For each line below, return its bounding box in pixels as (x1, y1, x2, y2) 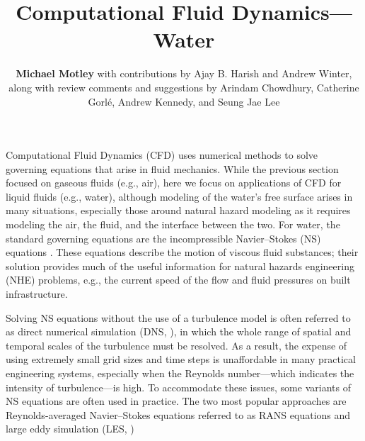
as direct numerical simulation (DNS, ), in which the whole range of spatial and (6, 324, 352, 339)
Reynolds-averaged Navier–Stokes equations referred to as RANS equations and (6, 407, 351, 422)
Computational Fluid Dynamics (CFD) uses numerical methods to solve (6, 147, 318, 162)
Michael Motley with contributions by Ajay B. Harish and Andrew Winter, (16, 66, 352, 81)
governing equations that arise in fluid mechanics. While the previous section (6, 161, 339, 176)
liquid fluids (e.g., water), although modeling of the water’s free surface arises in (6, 189, 353, 203)
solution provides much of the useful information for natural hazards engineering (6, 258, 354, 273)
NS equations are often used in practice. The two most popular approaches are (6, 393, 347, 408)
